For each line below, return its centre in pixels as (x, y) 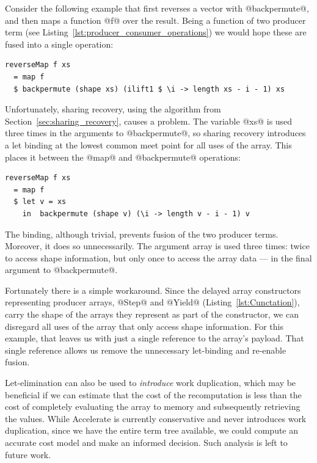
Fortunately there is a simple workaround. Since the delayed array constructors (153, 290)
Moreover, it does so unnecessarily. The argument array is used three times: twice (157, 246)
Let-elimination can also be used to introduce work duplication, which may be (151, 383)
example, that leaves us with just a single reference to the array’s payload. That (155, 338)
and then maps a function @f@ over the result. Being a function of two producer (155, 20)
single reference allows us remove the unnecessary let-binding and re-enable (146, 350)
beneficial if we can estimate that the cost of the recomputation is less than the (153, 394)
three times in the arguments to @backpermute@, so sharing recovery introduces (155, 133)
